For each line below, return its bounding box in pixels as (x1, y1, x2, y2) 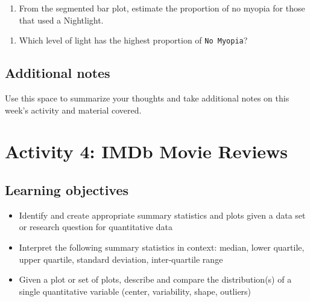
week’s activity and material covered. (5, 103, 142, 116)
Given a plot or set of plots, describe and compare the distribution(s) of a (19, 273, 292, 286)
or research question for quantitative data (19, 220, 173, 233)
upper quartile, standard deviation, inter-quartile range (19, 252, 223, 265)
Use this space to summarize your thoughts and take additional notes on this (5, 92, 289, 104)
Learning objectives (5, 181, 129, 199)
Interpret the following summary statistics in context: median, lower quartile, (19, 241, 305, 253)
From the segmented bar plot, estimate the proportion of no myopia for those (19, 2, 305, 14)
